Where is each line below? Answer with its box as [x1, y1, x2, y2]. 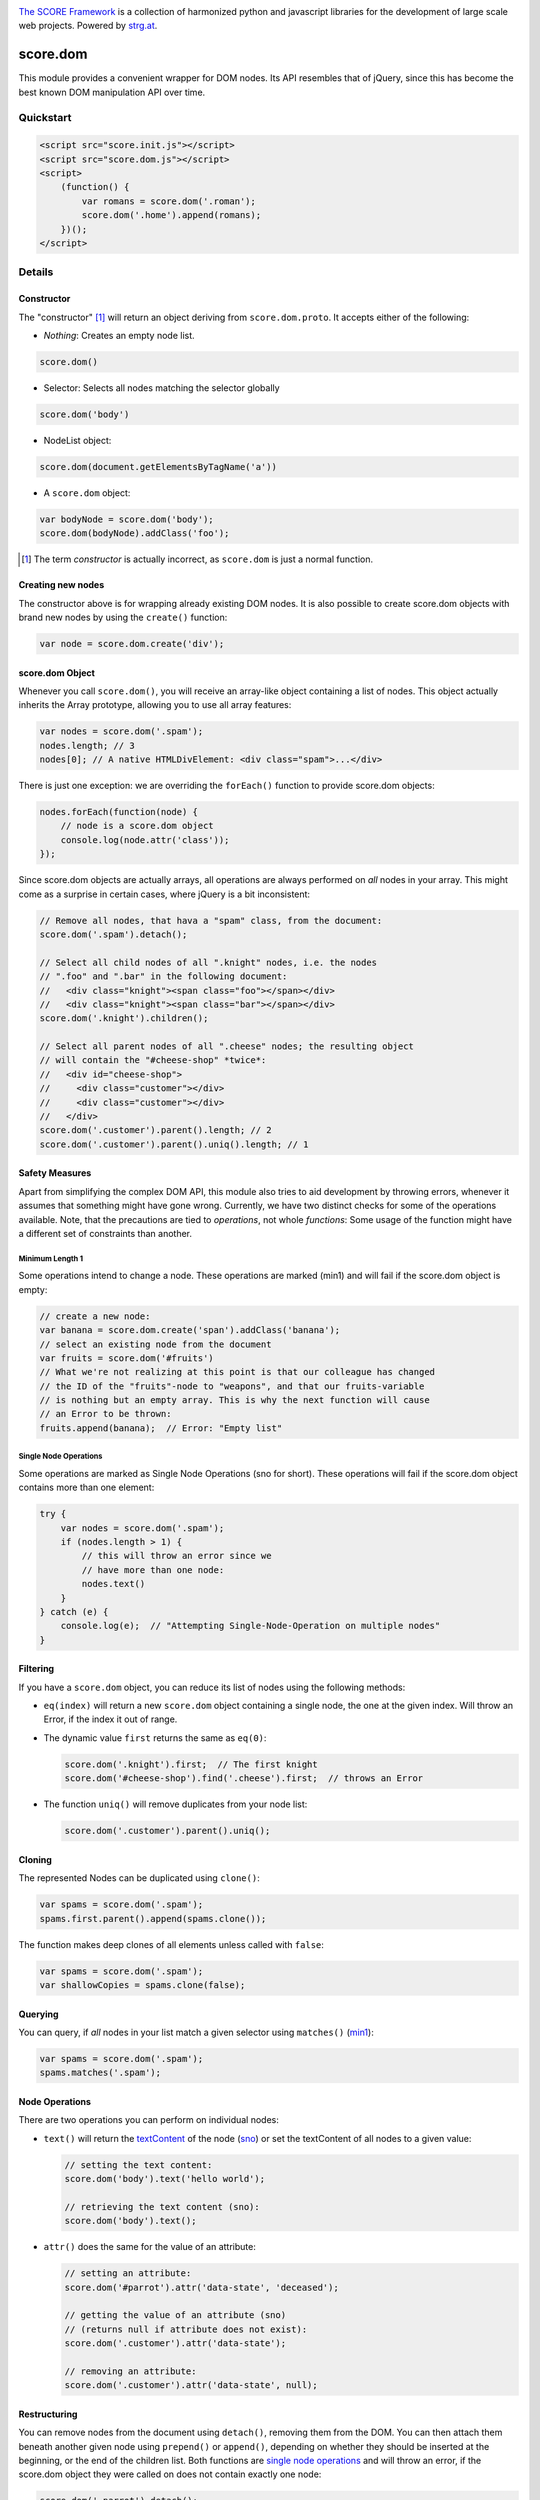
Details [18, 265, 54, 279]
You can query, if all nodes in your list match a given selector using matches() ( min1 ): [18, 2026, 374, 2038]
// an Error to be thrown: [39, 1408, 172, 1420]
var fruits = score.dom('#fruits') [39, 1352, 214, 1364]
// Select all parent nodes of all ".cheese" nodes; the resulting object [39, 1041, 415, 1052]
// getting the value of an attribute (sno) [64, 2310, 287, 2321]
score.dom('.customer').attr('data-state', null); [64, 2380, 319, 2391]
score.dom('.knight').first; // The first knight [64, 1758, 319, 1770]
